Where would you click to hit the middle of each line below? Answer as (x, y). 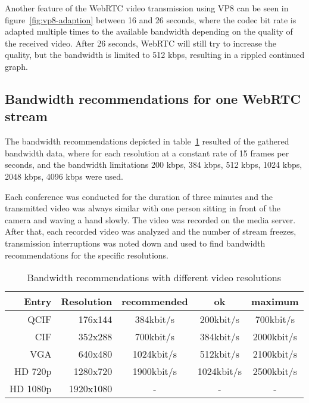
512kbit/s (220, 354)
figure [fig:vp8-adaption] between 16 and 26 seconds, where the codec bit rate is (151, 19)
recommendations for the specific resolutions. (87, 255)
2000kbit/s (275, 337)
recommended (155, 302)
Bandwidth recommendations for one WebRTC (153, 98)
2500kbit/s (275, 371)
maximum (275, 302)
